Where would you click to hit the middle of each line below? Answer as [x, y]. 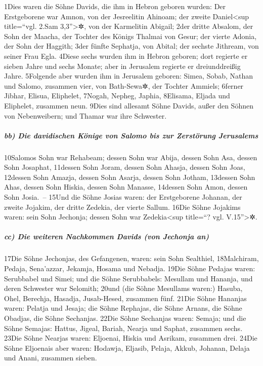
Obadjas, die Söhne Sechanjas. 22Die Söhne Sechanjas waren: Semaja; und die [125, 318]
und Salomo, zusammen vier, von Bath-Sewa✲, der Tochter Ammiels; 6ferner [124, 85]
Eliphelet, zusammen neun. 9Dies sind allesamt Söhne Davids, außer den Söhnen [129, 105]
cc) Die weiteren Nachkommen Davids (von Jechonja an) [107, 236]
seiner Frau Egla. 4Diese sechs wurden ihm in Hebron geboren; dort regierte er [126, 56]
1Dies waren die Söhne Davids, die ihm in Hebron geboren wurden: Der [115, 6]
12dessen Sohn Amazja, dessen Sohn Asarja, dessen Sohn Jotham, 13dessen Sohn [130, 177]
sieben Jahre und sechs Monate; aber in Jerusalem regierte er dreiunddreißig [122, 66]
